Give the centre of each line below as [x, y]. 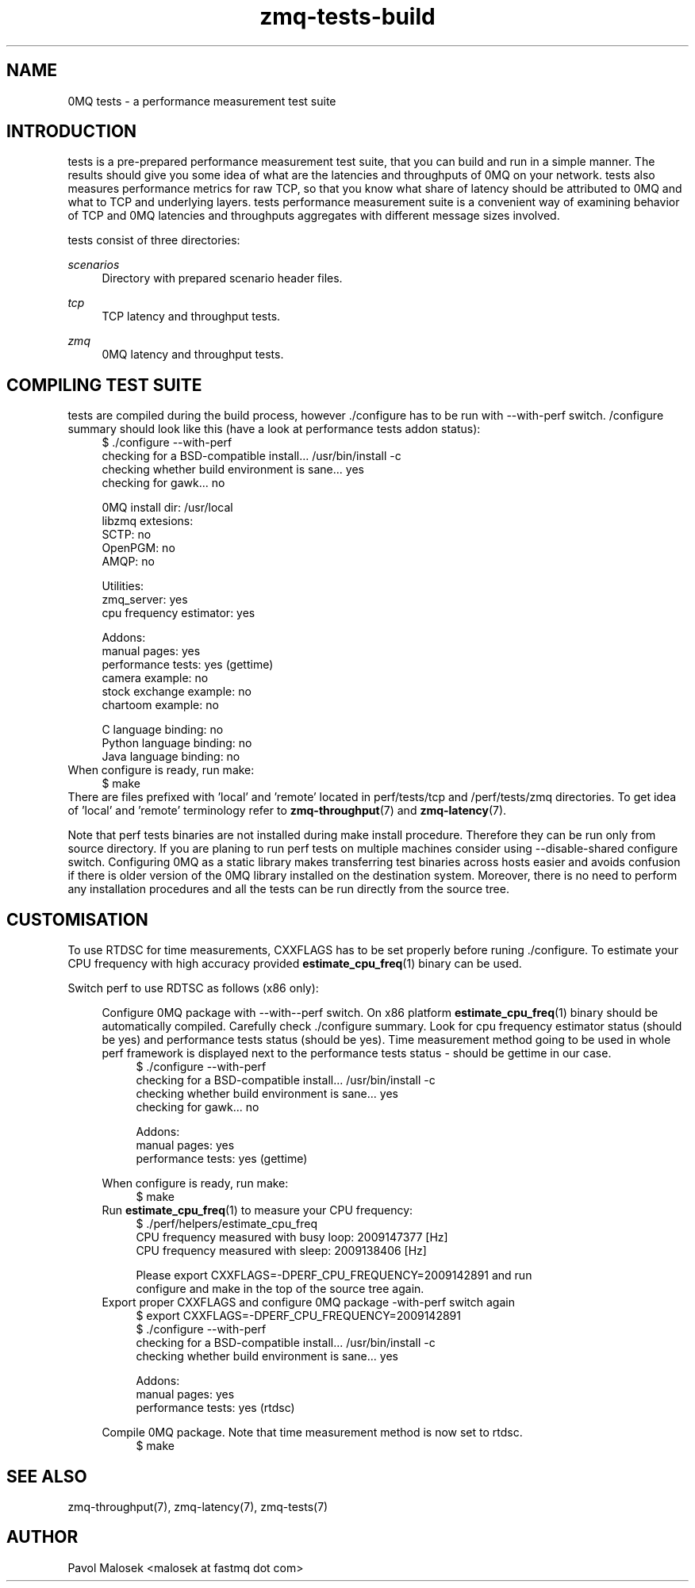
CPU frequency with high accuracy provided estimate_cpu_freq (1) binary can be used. [295, 964]
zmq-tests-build [347, 17]
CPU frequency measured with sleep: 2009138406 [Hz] [281, 1251]
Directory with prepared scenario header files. [222, 278]
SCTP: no [127, 535]
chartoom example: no [160, 705]
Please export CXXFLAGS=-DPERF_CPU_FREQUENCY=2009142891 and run [334, 1275]
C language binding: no [163, 730]
